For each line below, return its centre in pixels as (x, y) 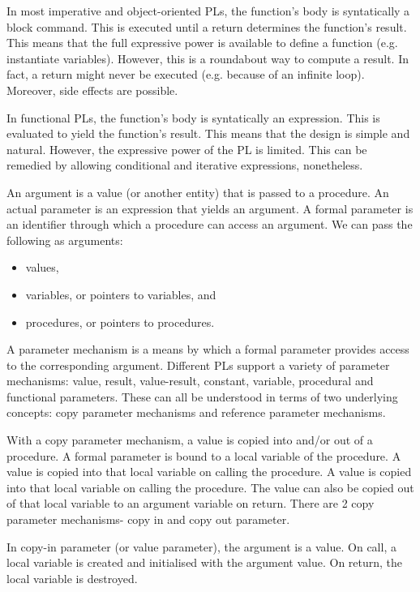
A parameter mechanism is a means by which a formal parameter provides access (208, 349)
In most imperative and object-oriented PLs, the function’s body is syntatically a (208, 11)
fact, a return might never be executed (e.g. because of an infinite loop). (186, 74)
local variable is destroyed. (72, 578)
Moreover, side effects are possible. (92, 90)
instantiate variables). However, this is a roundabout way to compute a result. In (208, 58)
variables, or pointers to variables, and (121, 294)
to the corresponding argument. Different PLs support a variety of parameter (198, 365)
